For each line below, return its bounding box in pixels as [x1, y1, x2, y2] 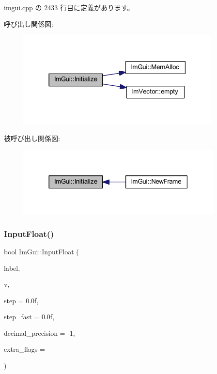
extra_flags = [4, 344, 45, 354]
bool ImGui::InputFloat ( [4, 246, 79, 256]
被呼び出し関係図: [4, 133, 60, 143]
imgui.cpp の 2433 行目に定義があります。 [4, 2, 134, 12]
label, [4, 263, 20, 273]
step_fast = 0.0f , [4, 312, 55, 322]
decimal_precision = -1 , [4, 327, 75, 338]
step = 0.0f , [4, 295, 39, 305]
